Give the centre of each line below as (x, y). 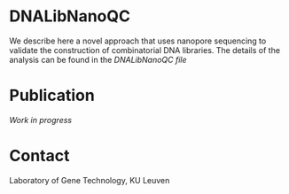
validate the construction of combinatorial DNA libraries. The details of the (145, 50)
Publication (52, 96)
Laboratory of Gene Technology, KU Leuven (90, 180)
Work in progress (41, 120)
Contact (39, 156)
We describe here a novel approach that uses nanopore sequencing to (138, 41)
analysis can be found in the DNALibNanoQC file (98, 59)
